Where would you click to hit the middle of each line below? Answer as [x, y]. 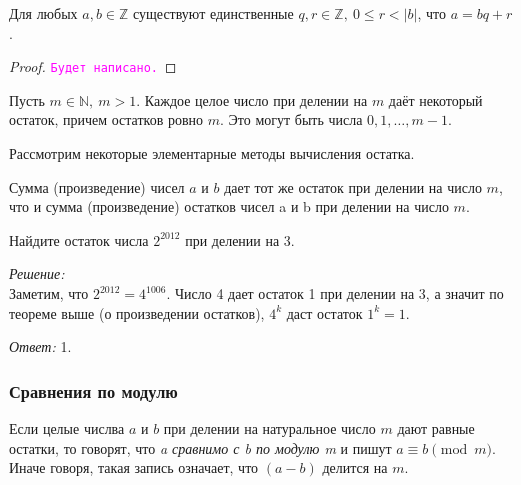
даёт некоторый [435, 99]
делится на [355, 467]
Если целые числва [67, 428]
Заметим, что [49, 293]
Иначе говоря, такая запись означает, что [134, 467]
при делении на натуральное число [269, 428]
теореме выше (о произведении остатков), [137, 312]
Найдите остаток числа [79, 239]
